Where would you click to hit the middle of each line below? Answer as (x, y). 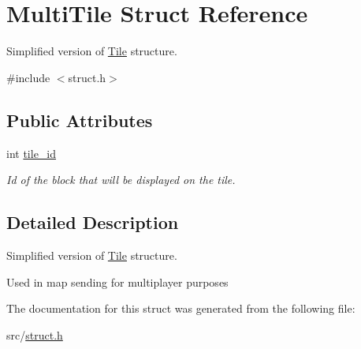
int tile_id (32, 153)
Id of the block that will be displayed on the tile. (121, 180)
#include (28, 77)
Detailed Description (93, 222)
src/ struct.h (35, 334)
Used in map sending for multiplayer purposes (117, 281)
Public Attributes (80, 120)
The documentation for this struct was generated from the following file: (181, 308)
